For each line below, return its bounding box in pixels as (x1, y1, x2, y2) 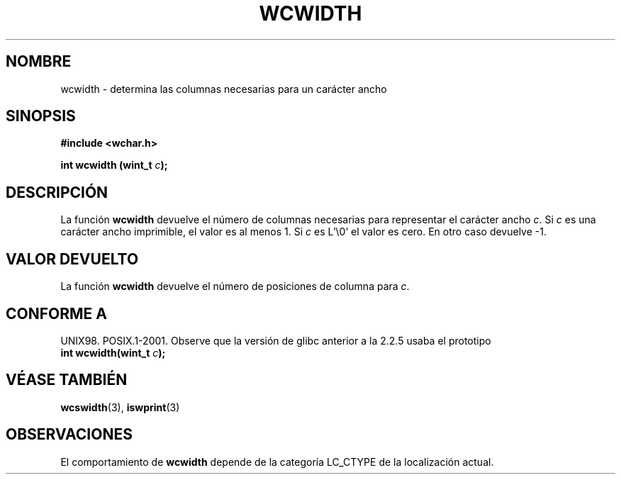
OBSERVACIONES (6, 425, 133, 444)
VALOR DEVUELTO (6, 250, 139, 268)
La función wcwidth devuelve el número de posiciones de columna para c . (60, 280, 410, 293)
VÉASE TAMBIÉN (6, 371, 128, 389)
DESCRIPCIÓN (6, 183, 108, 201)
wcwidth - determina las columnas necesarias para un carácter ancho (60, 82, 387, 95)
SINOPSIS (6, 107, 76, 125)
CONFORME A (6, 304, 107, 323)
